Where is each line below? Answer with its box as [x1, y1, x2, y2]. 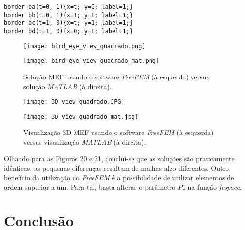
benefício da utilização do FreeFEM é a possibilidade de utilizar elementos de [4, 172, 234, 182]
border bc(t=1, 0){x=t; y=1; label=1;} [4, 19, 133, 27]
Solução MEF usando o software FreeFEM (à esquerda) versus [23, 71, 209, 81]
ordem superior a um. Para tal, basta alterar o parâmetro [4, 182, 176, 192]
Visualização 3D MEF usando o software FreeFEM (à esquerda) [23, 127, 214, 137]
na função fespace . [188, 182, 242, 192]
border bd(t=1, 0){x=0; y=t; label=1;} [4, 27, 133, 35]
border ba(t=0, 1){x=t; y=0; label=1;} [4, 3, 133, 10]
